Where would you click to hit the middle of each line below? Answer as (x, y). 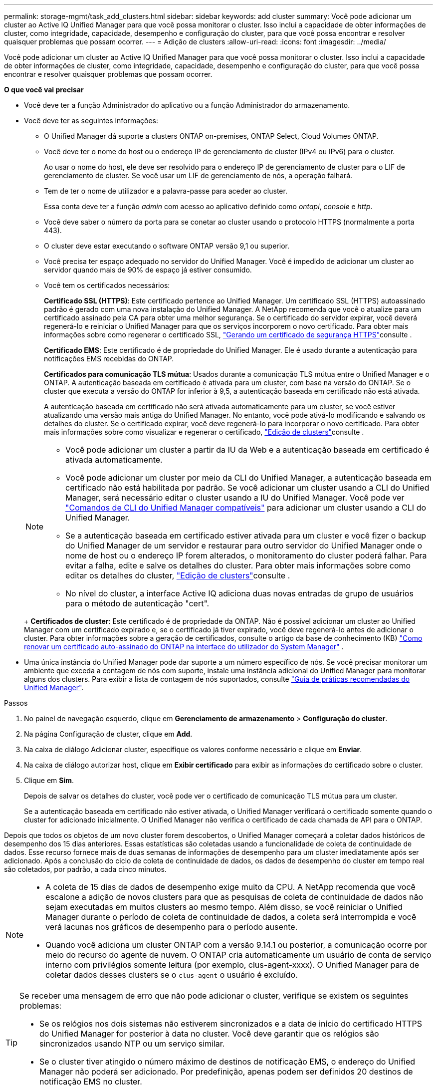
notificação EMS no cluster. (91, 1082)
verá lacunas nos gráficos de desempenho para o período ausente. (172, 927)
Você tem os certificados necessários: (107, 285)
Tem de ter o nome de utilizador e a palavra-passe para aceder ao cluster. (166, 191)
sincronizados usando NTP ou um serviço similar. (132, 1044)
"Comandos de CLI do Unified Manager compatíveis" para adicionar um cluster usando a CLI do (246, 508)
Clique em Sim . (49, 780)
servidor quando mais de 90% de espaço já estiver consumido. (148, 270)
